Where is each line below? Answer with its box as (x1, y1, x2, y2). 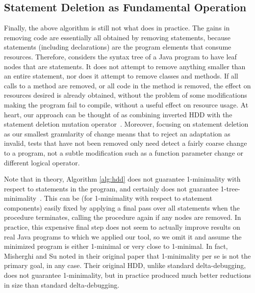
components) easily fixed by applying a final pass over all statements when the (4, 202, 240, 213)
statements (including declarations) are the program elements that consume (4, 42, 231, 52)
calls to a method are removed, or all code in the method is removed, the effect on (4, 80, 251, 90)
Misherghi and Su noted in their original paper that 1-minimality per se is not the (4, 250, 251, 261)
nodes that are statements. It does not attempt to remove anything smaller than (4, 61, 246, 71)
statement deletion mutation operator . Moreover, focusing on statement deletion (4, 119, 249, 129)
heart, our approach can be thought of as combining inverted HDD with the (4, 109, 232, 119)
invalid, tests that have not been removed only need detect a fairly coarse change (4, 138, 247, 148)
